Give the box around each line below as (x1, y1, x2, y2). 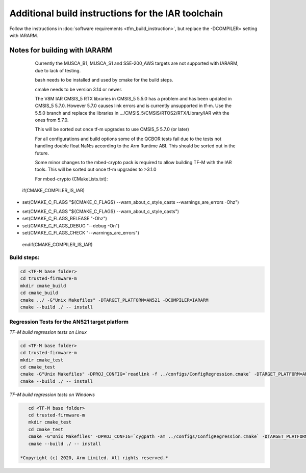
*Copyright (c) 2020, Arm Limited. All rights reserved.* (20, 455, 168, 461)
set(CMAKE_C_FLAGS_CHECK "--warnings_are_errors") (22, 230, 140, 236)
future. (35, 150, 49, 156)
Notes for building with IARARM (9, 46, 112, 55)
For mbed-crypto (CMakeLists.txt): (35, 176, 108, 182)
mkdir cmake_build (20, 283, 66, 288)
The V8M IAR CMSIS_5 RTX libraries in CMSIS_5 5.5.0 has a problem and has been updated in (35, 95, 232, 101)
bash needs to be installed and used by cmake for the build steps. (35, 77, 173, 83)
